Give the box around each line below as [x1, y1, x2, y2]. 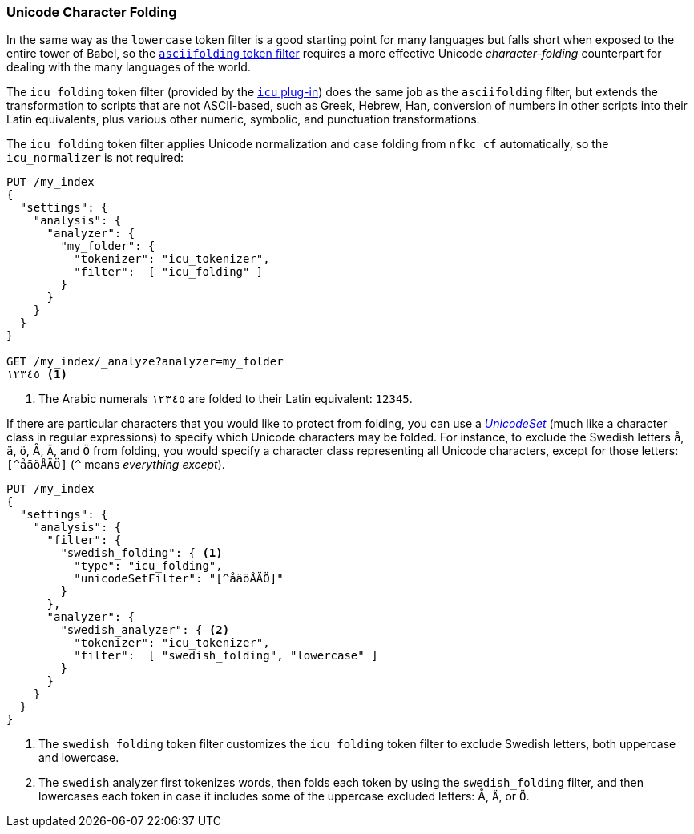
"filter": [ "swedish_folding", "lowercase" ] [74, 649, 378, 663]
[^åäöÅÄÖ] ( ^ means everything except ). [6, 457, 225, 472]
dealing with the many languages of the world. [6, 60, 251, 75]
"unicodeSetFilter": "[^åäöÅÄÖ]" [74, 572, 284, 586]
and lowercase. [38, 751, 119, 765]
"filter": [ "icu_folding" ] [74, 265, 264, 279]
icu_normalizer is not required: [6, 151, 184, 165]
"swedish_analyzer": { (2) [60, 623, 230, 637]
